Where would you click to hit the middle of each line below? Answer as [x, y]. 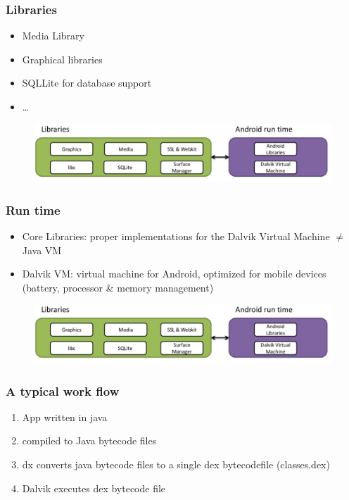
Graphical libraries [62, 59]
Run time [33, 210]
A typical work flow [63, 390]
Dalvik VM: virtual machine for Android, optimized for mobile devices [174, 274]
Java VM [42, 250]
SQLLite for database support [87, 83]
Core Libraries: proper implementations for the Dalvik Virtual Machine [176, 236]
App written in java [65, 417]
